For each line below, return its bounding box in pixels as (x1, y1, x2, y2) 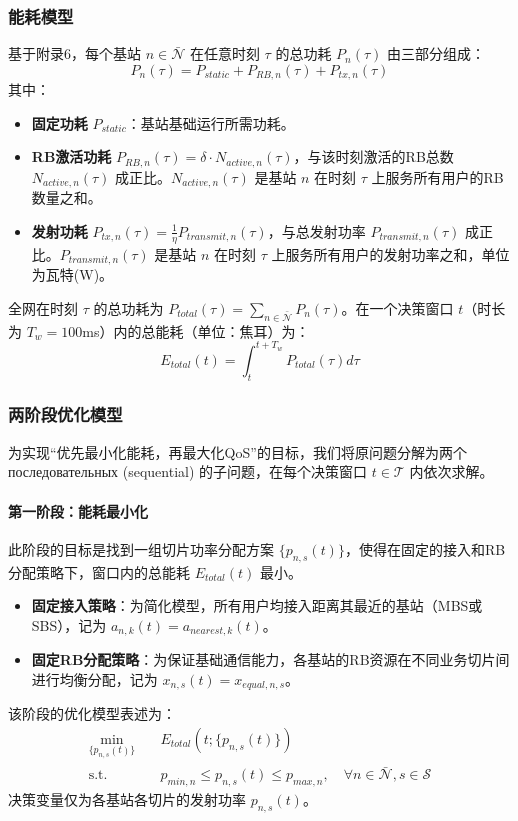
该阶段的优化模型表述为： (8, 703, 176, 724)
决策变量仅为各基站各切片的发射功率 (8, 789, 246, 810)
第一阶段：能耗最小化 (8, 500, 148, 521)
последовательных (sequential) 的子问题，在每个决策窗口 (8, 461, 368, 482)
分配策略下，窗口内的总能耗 (8, 561, 190, 582)
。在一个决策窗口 (341, 297, 454, 318)
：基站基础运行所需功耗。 (126, 112, 295, 133)
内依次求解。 (409, 461, 494, 482)
